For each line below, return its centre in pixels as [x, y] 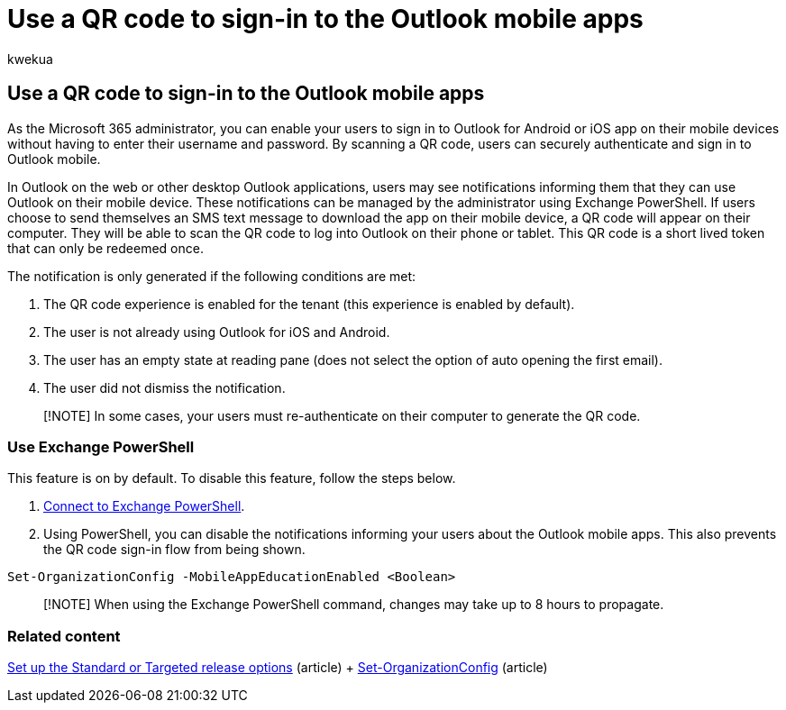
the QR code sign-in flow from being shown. [174, 550]
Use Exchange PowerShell [101, 446]
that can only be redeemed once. [105, 248]
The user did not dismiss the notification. [165, 387]
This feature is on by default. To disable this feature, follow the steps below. [232, 478]
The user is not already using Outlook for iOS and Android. [217, 332]
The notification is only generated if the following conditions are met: [212, 276]
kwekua [30, 59]
